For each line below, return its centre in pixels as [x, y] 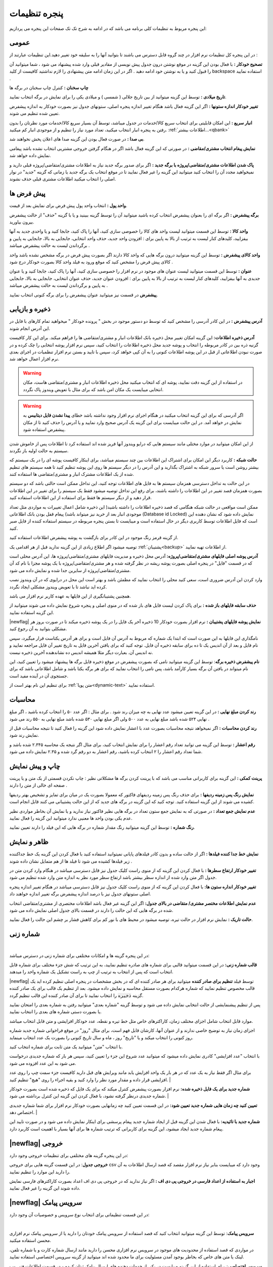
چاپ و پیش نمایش [35, 766]
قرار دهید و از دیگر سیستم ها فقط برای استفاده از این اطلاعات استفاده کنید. [80, 498]
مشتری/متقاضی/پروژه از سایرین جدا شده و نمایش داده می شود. [70, 570]
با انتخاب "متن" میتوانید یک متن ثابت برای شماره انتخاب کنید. [66, 1047]
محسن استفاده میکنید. [30, 1240]
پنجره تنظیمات [36, 13]
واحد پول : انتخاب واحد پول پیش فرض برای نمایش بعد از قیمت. [68, 206]
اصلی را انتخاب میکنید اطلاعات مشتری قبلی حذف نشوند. [63, 179]
